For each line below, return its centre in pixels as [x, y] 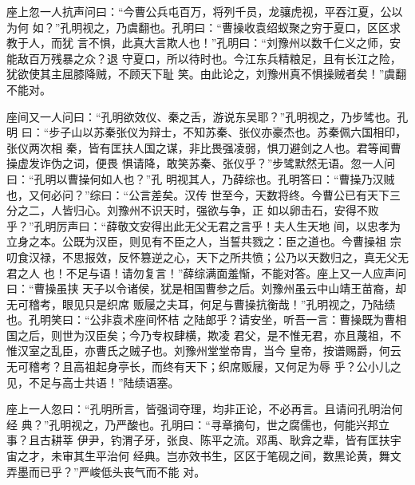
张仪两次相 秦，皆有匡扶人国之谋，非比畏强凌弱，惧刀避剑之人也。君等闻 [198, 147]
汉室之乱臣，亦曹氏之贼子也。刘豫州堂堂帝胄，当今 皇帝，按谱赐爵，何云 [209, 351]
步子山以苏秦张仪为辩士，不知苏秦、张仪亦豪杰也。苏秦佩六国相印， [228, 132]
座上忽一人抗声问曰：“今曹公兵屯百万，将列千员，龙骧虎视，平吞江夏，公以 [205, 11]
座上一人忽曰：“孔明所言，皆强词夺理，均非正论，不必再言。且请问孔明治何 [205, 409]
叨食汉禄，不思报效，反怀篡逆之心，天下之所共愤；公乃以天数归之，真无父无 [207, 256]
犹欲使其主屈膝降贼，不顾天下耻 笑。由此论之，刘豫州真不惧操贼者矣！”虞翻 [207, 74]
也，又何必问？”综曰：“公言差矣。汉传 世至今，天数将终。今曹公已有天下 [198, 194]
